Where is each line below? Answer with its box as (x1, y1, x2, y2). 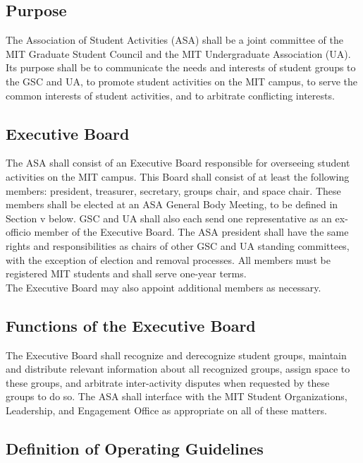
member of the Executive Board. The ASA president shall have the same (34, 224, 349, 239)
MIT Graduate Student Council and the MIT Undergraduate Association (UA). (6, 46, 351, 61)
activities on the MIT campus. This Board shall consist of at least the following (6, 169, 350, 184)
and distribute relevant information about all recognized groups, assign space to (6, 361, 350, 376)
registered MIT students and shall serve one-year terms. (6, 266, 247, 281)
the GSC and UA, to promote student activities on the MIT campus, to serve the (6, 73, 358, 88)
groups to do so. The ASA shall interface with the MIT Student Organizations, (6, 389, 347, 404)
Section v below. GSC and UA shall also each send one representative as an (6, 210, 332, 225)
